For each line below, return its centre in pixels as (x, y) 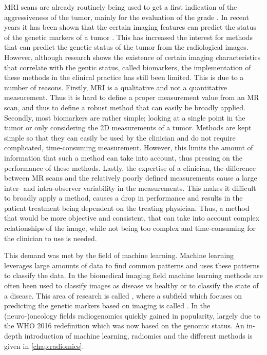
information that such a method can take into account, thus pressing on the (123, 157)
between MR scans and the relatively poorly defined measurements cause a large (131, 178)
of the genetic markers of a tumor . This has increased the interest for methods (129, 37)
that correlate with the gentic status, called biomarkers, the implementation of (128, 67)
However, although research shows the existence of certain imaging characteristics (132, 57)
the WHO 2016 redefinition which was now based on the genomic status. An (124, 326)
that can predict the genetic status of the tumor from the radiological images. (126, 47)
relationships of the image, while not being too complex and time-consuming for (130, 228)
